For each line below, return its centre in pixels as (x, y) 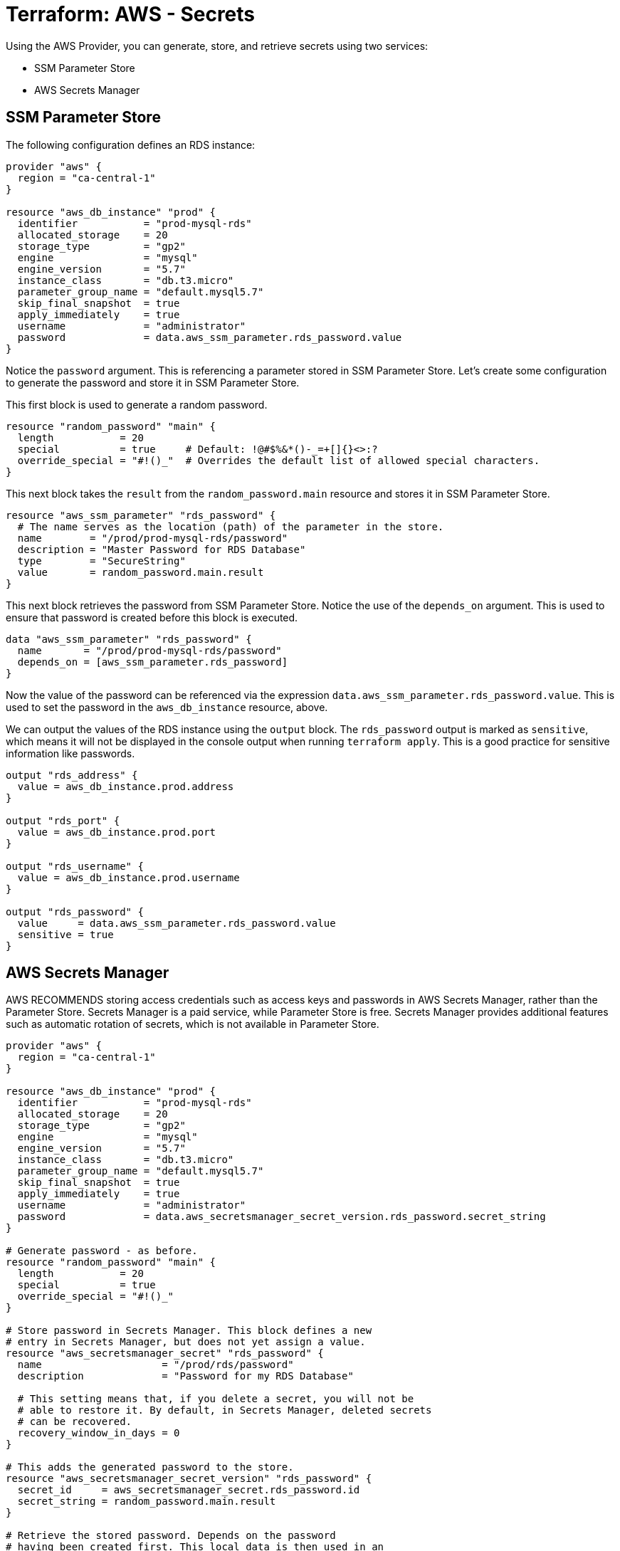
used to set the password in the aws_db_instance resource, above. (167, 707)
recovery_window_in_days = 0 (99, 1433)
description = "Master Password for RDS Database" (162, 549)
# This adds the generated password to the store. (150, 1467)
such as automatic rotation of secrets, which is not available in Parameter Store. (193, 1024)
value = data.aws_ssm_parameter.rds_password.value (177, 923)
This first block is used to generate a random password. (137, 404)
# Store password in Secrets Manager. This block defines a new (189, 1331)
